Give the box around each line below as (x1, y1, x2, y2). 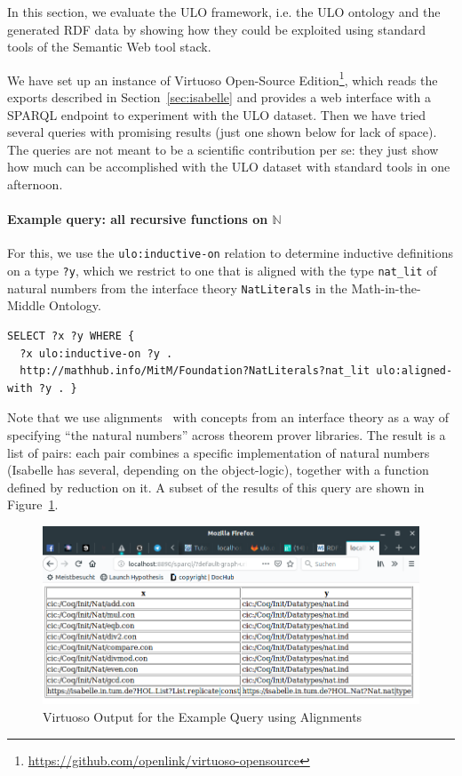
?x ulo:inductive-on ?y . (20, 347, 173, 360)
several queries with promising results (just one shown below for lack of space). (7, 123, 437, 141)
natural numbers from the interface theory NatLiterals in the (7, 278, 347, 297)
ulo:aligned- (376, 364, 453, 378)
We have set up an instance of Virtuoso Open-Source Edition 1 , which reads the (7, 68, 438, 89)
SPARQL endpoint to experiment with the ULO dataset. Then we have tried (7, 105, 426, 124)
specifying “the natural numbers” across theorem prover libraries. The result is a (7, 425, 446, 444)
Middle (7, 296, 45, 315)
